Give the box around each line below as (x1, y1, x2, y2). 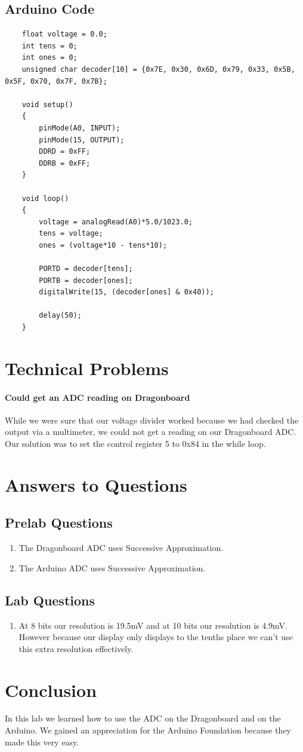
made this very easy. (5, 735, 79, 748)
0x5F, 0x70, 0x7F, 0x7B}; (5, 77, 107, 86)
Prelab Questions (5, 513, 113, 532)
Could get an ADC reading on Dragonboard (5, 391, 190, 403)
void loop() (21, 194, 69, 203)
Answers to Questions (5, 472, 187, 497)
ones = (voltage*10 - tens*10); (39, 240, 168, 249)
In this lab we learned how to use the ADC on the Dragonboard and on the (5, 712, 281, 724)
